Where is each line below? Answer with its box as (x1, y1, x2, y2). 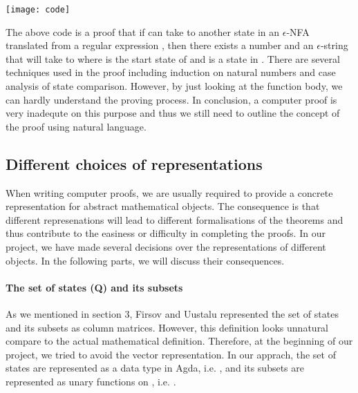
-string (320, 38, 348, 52)
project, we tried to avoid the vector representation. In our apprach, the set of (6, 347, 336, 361)
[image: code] (6, 5, 70, 15)
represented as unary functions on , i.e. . (6, 374, 176, 388)
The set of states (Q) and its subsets (6, 280, 183, 294)
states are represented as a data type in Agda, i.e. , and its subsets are (6, 361, 304, 375)
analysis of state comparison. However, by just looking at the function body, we (6, 79, 343, 93)
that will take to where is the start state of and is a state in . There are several (6, 51, 340, 66)
